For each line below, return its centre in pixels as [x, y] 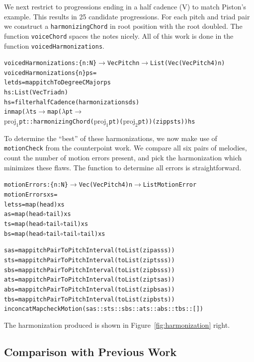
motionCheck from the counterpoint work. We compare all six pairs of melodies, [126, 148]
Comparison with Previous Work [90, 351]
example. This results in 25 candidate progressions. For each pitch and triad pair [127, 16]
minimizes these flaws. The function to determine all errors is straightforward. [123, 167]
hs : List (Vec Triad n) [36, 93]
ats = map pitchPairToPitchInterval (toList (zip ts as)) [89, 280]
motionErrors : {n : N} [36, 185]
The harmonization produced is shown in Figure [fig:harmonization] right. [117, 325]
